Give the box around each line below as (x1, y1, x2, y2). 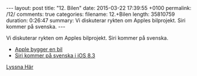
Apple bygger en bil (14, 46, 63, 53)
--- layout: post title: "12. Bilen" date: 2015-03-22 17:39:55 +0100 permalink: (6, 5, 192, 11)
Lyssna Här (6, 63, 34, 70)
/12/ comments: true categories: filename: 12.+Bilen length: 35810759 (6, 11, 175, 18)
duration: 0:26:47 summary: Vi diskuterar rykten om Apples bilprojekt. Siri (6, 17, 186, 24)
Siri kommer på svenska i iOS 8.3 (14, 52, 96, 59)
